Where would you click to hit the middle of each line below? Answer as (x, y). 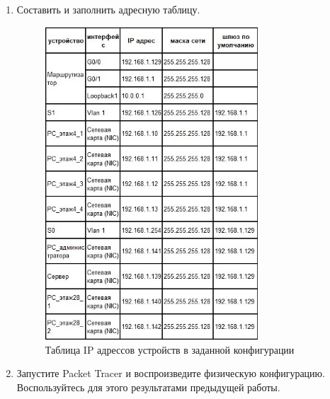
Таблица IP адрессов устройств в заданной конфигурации (170, 349)
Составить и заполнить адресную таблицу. (108, 9)
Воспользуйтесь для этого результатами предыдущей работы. (148, 387)
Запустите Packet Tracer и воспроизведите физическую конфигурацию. (171, 373)
